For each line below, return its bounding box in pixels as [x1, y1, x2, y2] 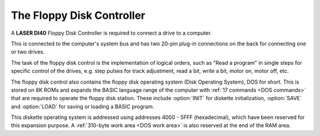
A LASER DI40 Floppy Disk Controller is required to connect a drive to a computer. [11, 29, 212, 37]
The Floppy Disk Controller [11, 9, 145, 22]
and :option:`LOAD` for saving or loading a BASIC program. [11, 103, 154, 110]
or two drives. [11, 48, 45, 55]
